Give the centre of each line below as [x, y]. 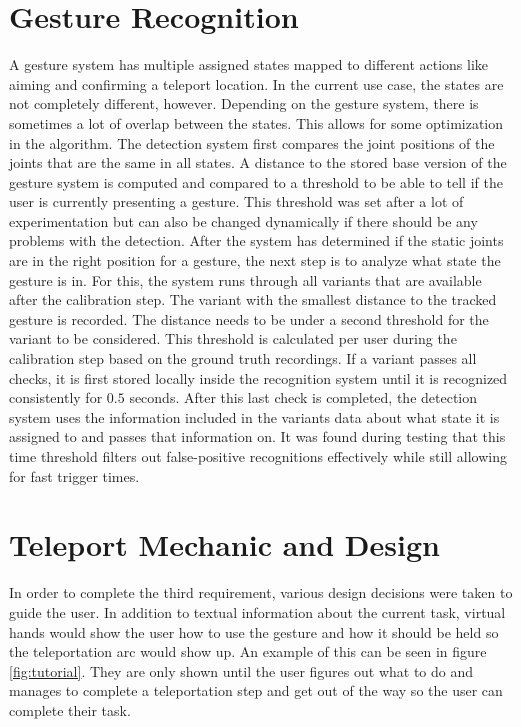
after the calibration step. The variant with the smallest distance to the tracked [253, 299]
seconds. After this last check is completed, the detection [303, 397]
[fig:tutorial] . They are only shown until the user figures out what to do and [241, 670]
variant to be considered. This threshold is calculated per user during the [233, 338]
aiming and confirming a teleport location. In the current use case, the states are [256, 83]
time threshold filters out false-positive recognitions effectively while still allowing [258, 456]
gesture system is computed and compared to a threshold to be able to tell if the [256, 181]
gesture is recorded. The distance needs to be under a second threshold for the [249, 318]
